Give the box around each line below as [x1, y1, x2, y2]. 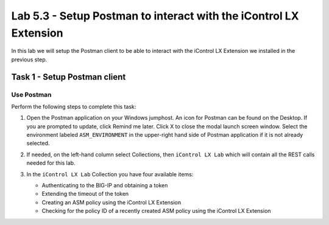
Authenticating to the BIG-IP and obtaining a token [41, 182, 168, 189]
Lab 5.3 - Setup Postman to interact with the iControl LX [11, 9, 299, 22]
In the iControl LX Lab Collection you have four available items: [26, 170, 194, 178]
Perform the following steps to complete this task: [11, 103, 136, 110]
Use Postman [11, 90, 52, 99]
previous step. [11, 55, 48, 63]
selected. [26, 140, 50, 147]
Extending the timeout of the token [41, 190, 129, 198]
